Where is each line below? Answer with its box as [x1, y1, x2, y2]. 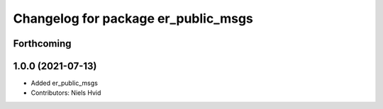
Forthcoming [13, 38, 72, 50]
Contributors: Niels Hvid [30, 88, 101, 97]
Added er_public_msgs [30, 79, 99, 88]
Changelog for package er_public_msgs [13, 11, 253, 26]
